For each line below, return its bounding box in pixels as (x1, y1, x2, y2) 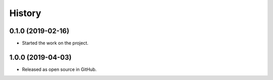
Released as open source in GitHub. (22, 66, 97, 72)
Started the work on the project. (22, 40, 88, 46)
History (9, 8, 41, 19)
